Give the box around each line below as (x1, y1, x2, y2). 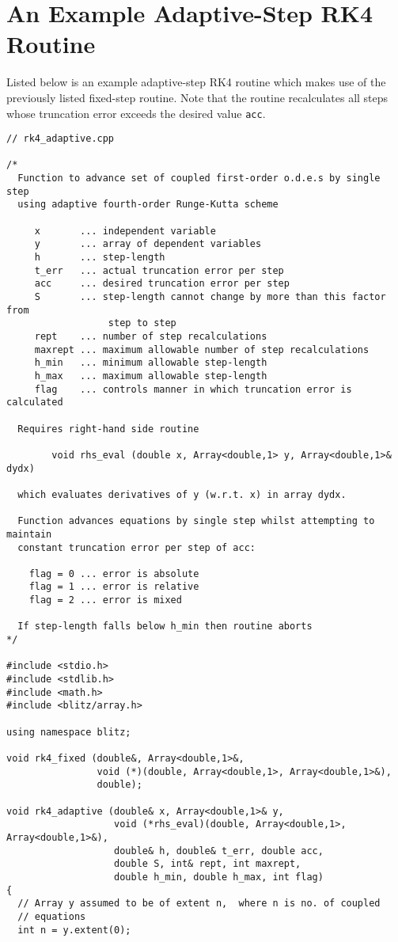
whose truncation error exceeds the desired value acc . (6, 104, 266, 121)
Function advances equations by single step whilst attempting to (17, 515, 375, 527)
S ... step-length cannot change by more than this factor (34, 291, 386, 303)
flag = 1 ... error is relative (28, 581, 199, 593)
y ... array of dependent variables (34, 238, 262, 250)
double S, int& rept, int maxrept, (114, 858, 301, 870)
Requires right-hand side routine (17, 423, 199, 435)
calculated (6, 397, 63, 408)
